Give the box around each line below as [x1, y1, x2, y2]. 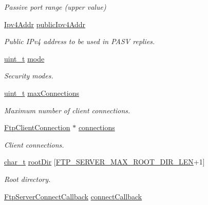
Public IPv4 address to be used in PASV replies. [4, 36, 155, 47]
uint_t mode [4, 53, 45, 64]
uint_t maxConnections [4, 87, 79, 98]
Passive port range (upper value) [4, 2, 106, 12]
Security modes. [4, 70, 53, 81]
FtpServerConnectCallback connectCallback [4, 191, 142, 201]
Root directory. [4, 173, 51, 184]
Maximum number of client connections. [4, 105, 130, 115]
